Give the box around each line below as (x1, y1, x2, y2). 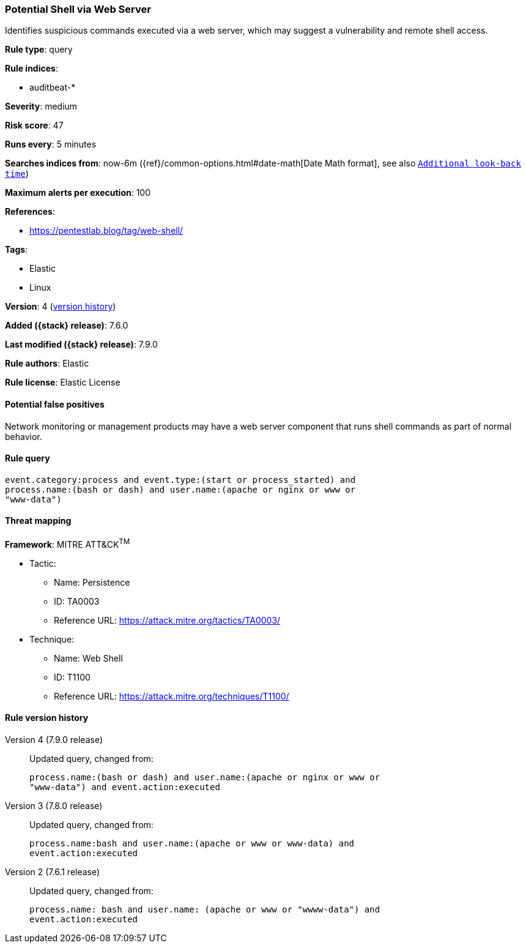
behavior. (5, 431, 42, 442)
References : (5, 206, 55, 217)
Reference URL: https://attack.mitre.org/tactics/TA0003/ (54, 614, 281, 625)
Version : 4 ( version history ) (5, 301, 116, 312)
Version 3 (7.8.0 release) (5, 800, 103, 811)
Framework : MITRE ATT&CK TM (5, 537, 130, 550)
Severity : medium (5, 101, 78, 112)
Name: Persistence (54, 577, 130, 588)
